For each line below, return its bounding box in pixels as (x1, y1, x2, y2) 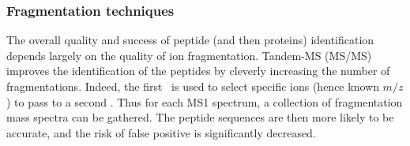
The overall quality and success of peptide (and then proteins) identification (6, 32, 374, 48)
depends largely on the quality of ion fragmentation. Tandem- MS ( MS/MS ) (6, 47, 372, 63)
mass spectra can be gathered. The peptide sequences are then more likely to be (6, 109, 394, 125)
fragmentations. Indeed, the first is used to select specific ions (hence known (6, 78, 379, 94)
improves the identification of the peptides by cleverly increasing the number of (6, 62, 390, 79)
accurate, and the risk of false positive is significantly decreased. (6, 124, 316, 140)
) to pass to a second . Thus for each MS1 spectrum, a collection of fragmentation (6, 93, 403, 110)
